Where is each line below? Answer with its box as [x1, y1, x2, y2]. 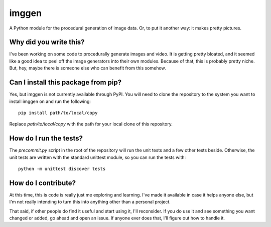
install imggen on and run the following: [9, 98, 91, 104]
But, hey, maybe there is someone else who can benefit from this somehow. [9, 65, 166, 71]
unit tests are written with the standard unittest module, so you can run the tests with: [9, 154, 186, 160]
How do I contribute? [9, 178, 76, 187]
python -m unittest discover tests [18, 166, 106, 171]
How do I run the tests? [9, 134, 83, 142]
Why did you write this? [9, 38, 85, 46]
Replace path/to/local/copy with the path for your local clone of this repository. [9, 121, 173, 127]
